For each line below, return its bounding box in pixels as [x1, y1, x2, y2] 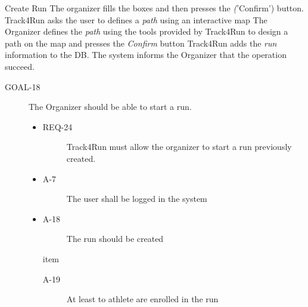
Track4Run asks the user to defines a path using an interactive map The [5, 13, 267, 26]
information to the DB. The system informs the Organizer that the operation [5, 48, 287, 61]
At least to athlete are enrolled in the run [66, 293, 219, 305]
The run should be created [66, 232, 164, 245]
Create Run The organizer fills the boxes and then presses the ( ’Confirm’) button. [5, 2, 304, 14]
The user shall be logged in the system [66, 192, 207, 205]
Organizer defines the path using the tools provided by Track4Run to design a [5, 25, 288, 38]
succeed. [5, 60, 35, 72]
